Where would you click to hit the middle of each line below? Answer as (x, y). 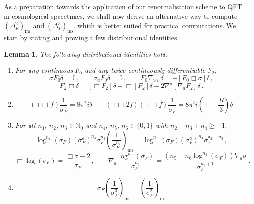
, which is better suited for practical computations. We (155, 25)
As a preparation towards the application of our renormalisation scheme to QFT (123, 6)
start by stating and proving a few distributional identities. (91, 37)
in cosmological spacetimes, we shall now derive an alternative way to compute (121, 16)
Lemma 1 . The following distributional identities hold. (86, 53)
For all (25, 125)
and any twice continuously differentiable (145, 70)
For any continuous (44, 70)
